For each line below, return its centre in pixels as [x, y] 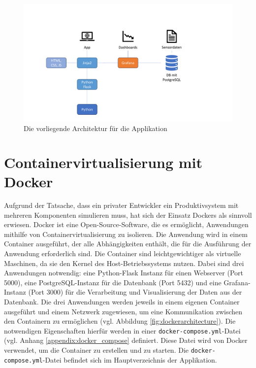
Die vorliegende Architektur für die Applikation [96, 128]
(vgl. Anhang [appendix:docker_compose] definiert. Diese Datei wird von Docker [126, 340]
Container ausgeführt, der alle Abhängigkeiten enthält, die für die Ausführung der [128, 244]
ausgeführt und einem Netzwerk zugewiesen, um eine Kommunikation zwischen [123, 311]
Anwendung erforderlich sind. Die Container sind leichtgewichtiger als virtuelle [123, 253]
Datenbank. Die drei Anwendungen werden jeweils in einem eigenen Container [122, 301]
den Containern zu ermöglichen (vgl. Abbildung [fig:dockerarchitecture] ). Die [120, 321]
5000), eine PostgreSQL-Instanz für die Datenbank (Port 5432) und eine [113, 282]
